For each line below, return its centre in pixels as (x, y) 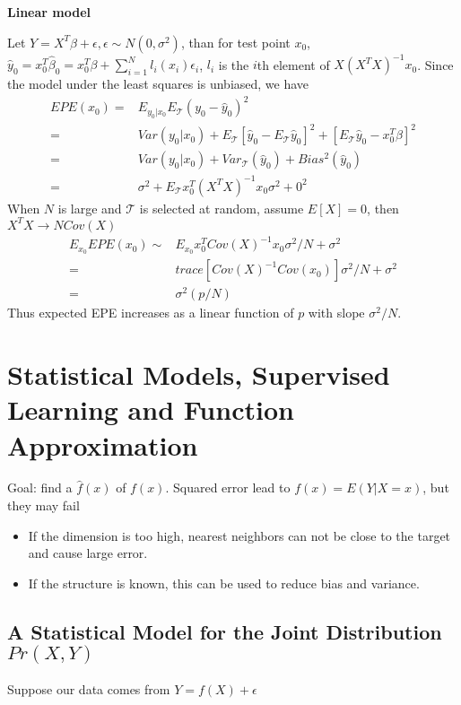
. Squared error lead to (228, 487)
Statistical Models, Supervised (199, 374)
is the (234, 64)
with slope (336, 313)
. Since (435, 64)
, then (383, 208)
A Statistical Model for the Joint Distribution (225, 631)
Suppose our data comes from (89, 688)
